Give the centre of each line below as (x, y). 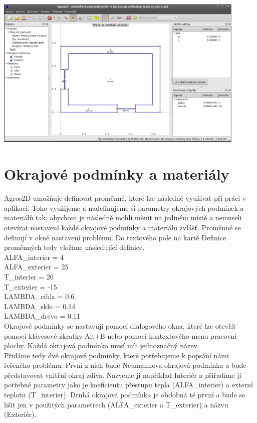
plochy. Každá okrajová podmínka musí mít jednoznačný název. (102, 345)
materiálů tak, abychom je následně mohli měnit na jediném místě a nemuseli (123, 218)
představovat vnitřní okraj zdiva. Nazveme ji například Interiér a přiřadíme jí (123, 375)
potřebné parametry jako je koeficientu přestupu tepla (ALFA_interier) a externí (128, 385)
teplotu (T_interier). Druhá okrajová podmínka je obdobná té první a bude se (125, 395)
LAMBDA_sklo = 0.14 (40, 306)
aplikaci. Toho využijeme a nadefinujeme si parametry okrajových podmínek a (124, 207)
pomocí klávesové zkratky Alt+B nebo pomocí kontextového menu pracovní (120, 335)
